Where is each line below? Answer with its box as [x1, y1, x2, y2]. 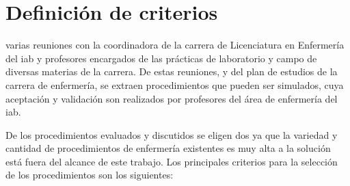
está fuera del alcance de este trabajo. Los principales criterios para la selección [5, 154, 338, 168]
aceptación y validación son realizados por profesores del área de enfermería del [5, 91, 338, 105]
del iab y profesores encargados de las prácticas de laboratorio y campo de [5, 51, 317, 65]
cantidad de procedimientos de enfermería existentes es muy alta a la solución [5, 141, 331, 155]
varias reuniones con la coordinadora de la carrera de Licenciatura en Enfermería [5, 38, 345, 52]
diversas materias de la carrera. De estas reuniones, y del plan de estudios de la [5, 64, 338, 79]
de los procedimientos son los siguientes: [5, 168, 174, 182]
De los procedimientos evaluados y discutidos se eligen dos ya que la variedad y [5, 127, 338, 142]
